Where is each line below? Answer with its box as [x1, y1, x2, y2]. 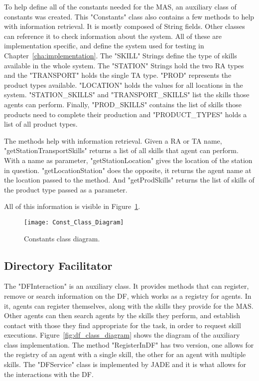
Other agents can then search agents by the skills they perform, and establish [4, 310, 240, 321]
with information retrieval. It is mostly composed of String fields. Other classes [4, 21, 245, 31]
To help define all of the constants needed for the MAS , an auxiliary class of [4, 1, 237, 11]
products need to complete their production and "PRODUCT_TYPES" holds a [4, 109, 247, 119]
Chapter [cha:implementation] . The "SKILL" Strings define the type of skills [4, 50, 237, 60]
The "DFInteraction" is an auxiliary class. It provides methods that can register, [4, 281, 249, 291]
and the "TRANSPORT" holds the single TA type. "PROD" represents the [4, 70, 232, 80]
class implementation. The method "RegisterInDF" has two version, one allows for [4, 339, 254, 350]
